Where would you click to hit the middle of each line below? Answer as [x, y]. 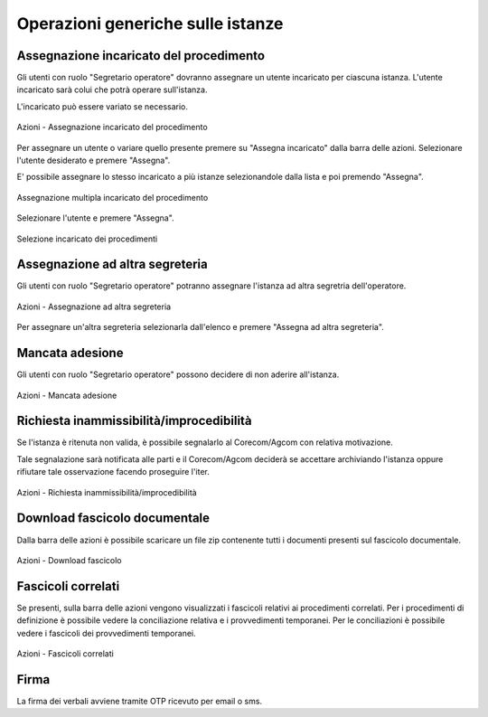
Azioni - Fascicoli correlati [66, 654]
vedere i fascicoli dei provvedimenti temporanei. [106, 633]
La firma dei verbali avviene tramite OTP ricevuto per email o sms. [139, 701]
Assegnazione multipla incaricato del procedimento [113, 197]
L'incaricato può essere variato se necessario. [103, 106]
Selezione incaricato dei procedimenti [87, 239]
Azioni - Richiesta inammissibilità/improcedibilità [107, 492]
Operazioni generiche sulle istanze [150, 24]
